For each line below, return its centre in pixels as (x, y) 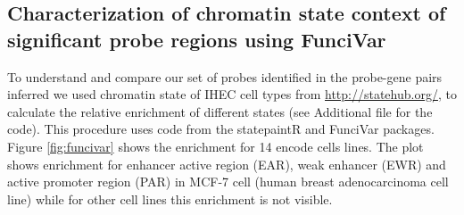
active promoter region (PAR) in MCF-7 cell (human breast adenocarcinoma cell (228, 182)
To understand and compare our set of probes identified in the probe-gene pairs (225, 76)
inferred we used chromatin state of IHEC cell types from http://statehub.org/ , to (232, 94)
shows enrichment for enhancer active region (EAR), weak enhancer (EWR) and (227, 164)
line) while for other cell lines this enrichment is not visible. (170, 198)
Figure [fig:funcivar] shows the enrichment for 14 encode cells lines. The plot (215, 146)
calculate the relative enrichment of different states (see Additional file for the (220, 111)
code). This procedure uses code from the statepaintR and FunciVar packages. (221, 129)
